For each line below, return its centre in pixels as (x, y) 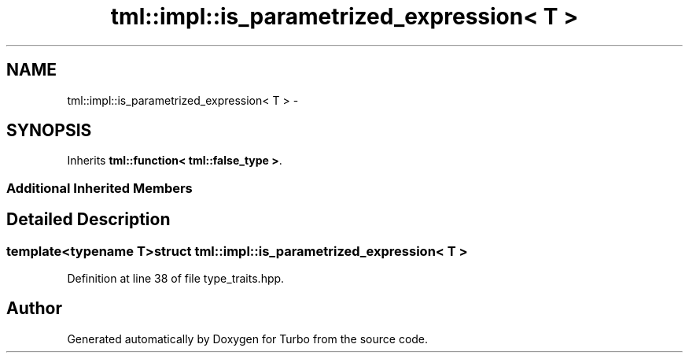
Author (34, 309)
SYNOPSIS (49, 131)
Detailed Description (88, 220)
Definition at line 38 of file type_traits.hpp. (176, 279)
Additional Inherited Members (99, 188)
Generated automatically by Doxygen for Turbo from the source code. (248, 339)
